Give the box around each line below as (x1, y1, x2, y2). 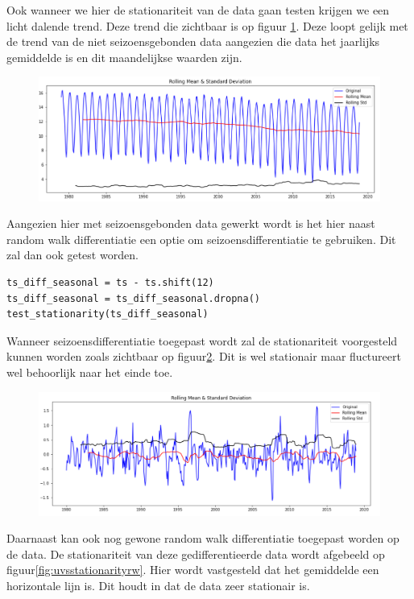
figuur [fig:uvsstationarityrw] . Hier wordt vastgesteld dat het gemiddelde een (6, 561, 379, 578)
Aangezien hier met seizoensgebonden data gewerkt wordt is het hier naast (6, 215, 375, 232)
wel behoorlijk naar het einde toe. (6, 364, 173, 381)
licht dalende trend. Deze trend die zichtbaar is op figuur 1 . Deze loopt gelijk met (6, 17, 408, 34)
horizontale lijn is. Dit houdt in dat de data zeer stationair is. (6, 577, 310, 594)
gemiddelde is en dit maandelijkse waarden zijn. (6, 48, 242, 65)
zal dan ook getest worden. (6, 246, 139, 263)
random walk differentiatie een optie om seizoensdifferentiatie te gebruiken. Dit (6, 230, 396, 247)
